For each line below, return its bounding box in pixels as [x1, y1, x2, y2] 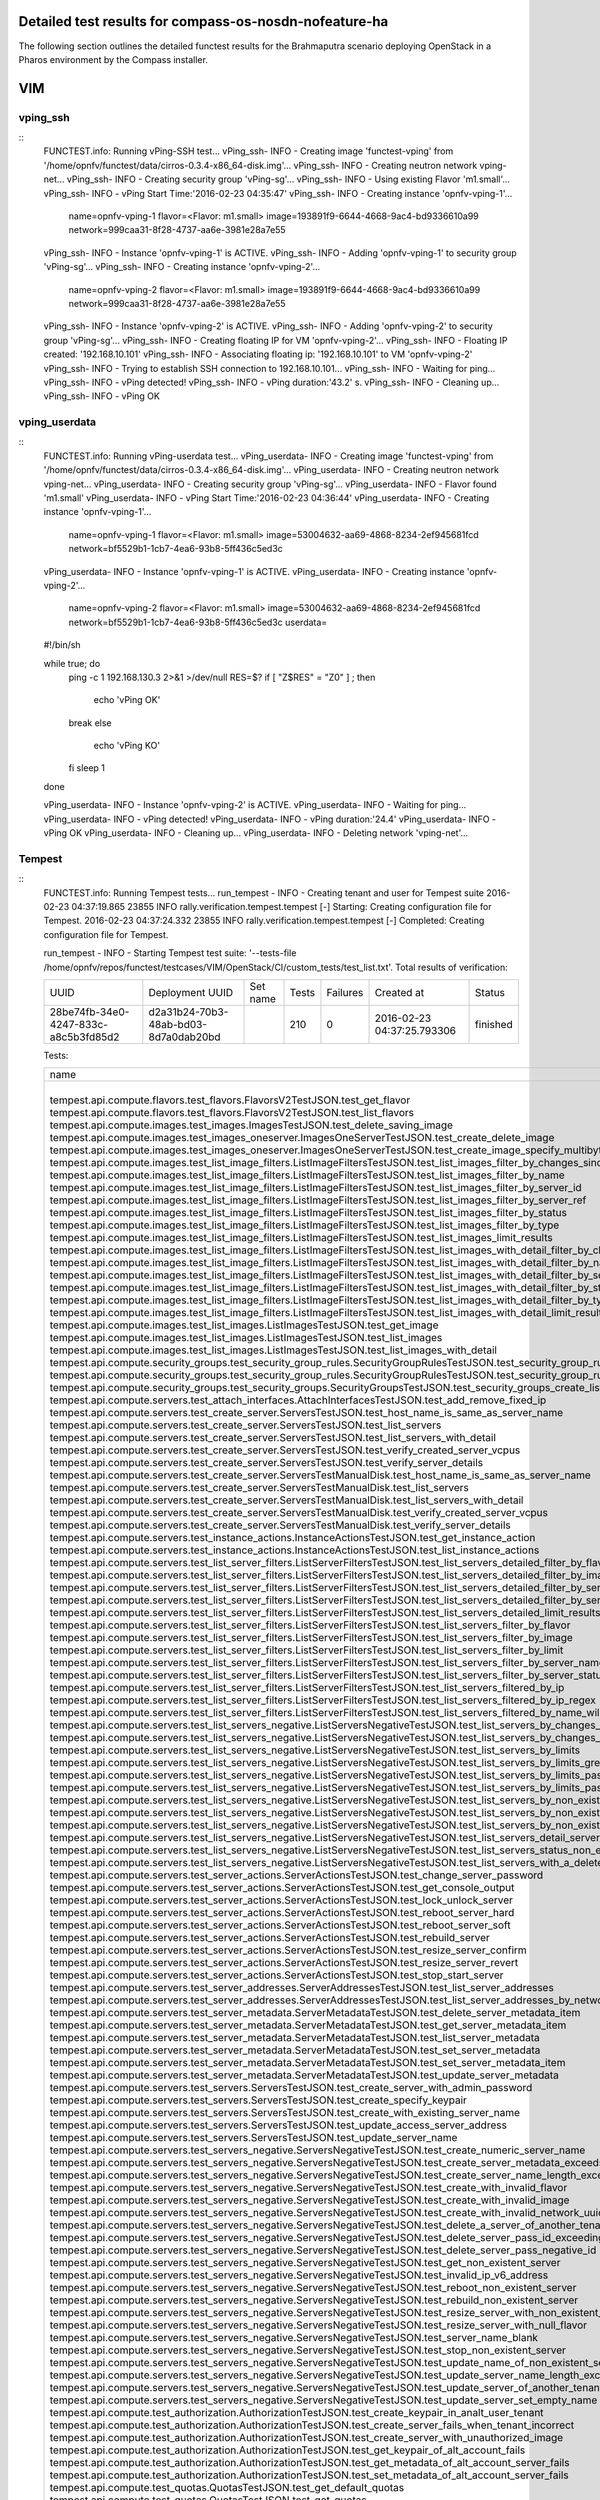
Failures [326, 985, 364, 999]
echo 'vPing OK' [93, 694, 161, 706]
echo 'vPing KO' [93, 740, 160, 752]
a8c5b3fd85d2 [49, 1030, 120, 1044]
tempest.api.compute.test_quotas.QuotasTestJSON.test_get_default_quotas [49, 2481, 405, 2495]
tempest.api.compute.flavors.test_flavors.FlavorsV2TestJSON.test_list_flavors [49, 1106, 415, 1120]
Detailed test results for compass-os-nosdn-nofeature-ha [18, 13, 389, 30]
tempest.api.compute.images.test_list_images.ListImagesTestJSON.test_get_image [49, 1318, 439, 1332]
